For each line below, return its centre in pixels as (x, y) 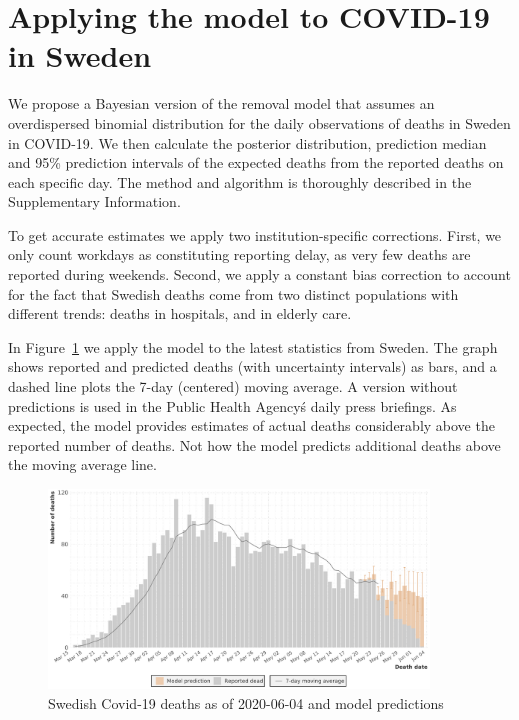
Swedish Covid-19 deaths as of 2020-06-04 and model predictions (246, 703)
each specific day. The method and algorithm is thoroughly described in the (240, 181)
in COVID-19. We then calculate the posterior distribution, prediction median (247, 142)
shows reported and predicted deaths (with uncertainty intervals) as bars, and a (252, 366)
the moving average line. (82, 464)
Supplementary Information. (94, 201)
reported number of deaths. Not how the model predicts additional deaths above (254, 444)
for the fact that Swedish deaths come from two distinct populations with (233, 293)
